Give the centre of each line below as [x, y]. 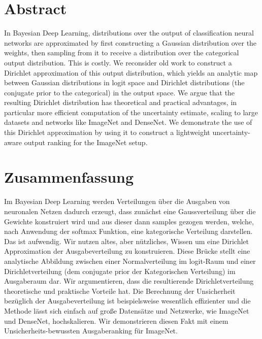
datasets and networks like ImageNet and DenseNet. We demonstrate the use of [128, 122]
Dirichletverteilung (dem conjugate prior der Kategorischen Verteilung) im [120, 271]
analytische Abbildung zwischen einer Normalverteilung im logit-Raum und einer [130, 261]
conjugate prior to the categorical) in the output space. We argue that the [120, 92]
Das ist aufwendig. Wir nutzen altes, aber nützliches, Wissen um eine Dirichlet [127, 241]
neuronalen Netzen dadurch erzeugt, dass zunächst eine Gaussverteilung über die [130, 211]
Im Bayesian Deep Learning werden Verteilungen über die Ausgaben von [117, 201]
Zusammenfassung [69, 177]
